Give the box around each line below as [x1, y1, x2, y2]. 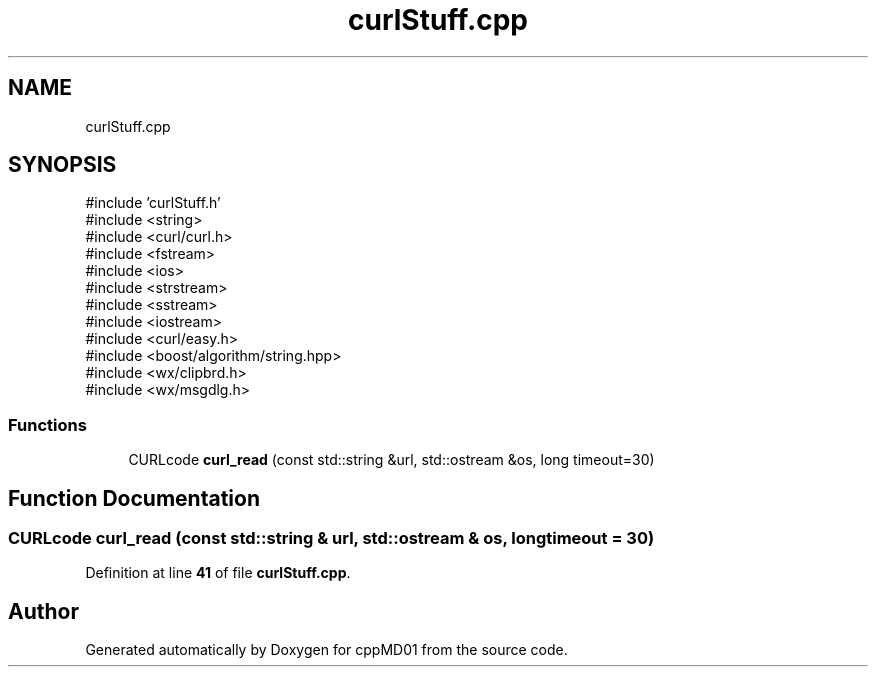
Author [8, 598, 79, 624]
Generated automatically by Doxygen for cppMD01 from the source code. [85, 641, 568, 659]
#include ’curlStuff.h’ [85, 194, 221, 212]
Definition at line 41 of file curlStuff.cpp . [85, 564, 351, 582]
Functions [8, 414, 87, 435]
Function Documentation [8, 485, 260, 511]
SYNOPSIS [8, 152, 117, 178]
